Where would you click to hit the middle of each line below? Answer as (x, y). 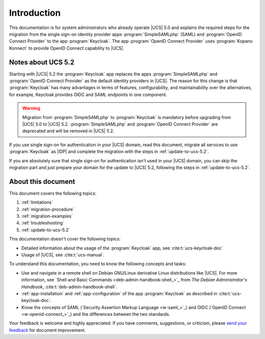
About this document (42, 181)
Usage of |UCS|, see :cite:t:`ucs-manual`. (63, 255)
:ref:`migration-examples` (47, 216)
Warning (31, 108)
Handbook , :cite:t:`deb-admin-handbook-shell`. (69, 287)
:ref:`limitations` (37, 202)
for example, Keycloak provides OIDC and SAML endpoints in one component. (88, 94)
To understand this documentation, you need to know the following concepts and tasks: (98, 264)
